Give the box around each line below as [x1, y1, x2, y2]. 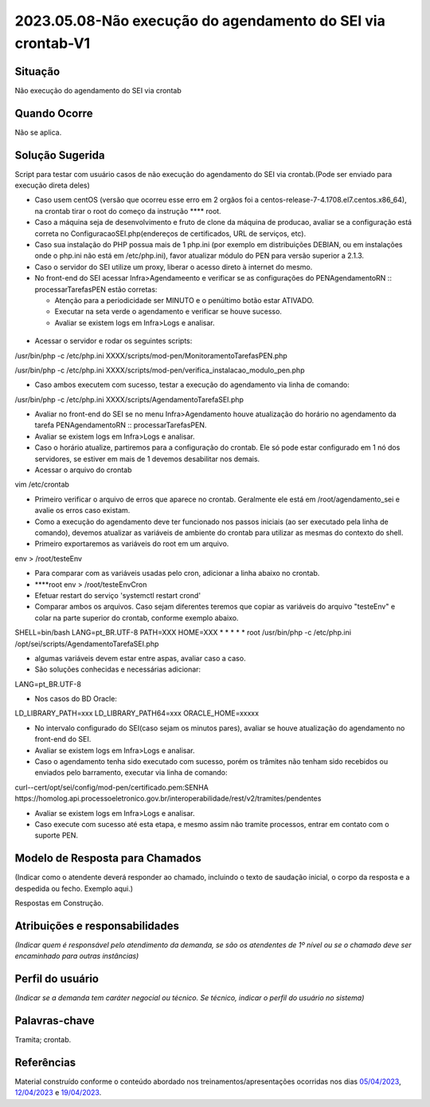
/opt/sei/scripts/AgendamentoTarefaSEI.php [14, 639, 159, 648]
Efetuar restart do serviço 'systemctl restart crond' [34, 590, 201, 600]
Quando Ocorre [14, 106, 93, 120]
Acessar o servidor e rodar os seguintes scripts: [34, 336, 193, 346]
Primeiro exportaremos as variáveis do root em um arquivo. [34, 539, 229, 549]
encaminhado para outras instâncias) [14, 951, 139, 961]
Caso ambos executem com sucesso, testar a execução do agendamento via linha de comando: [34, 380, 350, 390]
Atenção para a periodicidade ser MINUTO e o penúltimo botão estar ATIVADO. [54, 295, 315, 305]
